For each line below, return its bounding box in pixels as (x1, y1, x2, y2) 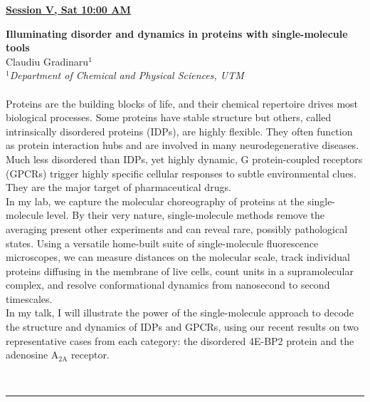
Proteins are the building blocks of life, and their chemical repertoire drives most (6, 96, 359, 110)
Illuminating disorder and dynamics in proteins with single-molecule (6, 26, 348, 41)
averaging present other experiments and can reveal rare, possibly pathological (6, 221, 348, 236)
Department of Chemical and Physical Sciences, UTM (9, 68, 244, 83)
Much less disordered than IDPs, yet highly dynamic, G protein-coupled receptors (6, 151, 363, 166)
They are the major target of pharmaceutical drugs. (6, 180, 231, 195)
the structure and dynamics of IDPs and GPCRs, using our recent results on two (6, 319, 359, 334)
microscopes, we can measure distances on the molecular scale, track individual (6, 249, 350, 264)
